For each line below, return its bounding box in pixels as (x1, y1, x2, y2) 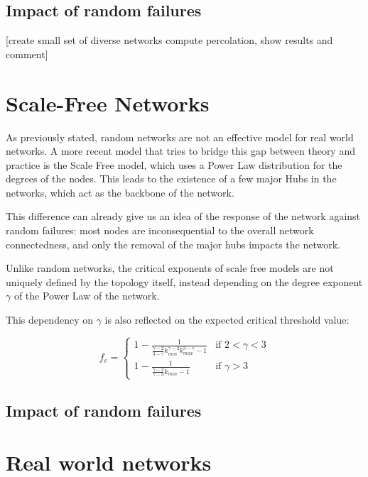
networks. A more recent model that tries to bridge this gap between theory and (6, 143, 355, 158)
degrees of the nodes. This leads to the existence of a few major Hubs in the (6, 171, 337, 186)
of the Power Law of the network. (13, 288, 160, 303)
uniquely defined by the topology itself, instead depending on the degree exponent (6, 274, 363, 289)
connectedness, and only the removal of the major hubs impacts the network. (6, 236, 340, 251)
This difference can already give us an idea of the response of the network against (6, 209, 361, 224)
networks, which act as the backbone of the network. (6, 185, 234, 199)
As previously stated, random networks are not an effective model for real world (6, 129, 354, 144)
